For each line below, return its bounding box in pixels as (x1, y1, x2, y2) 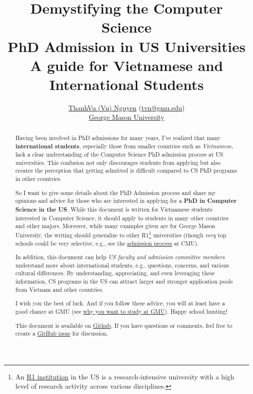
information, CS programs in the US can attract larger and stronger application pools (15, 277, 233, 286)
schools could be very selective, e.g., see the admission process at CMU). (15, 239, 199, 247)
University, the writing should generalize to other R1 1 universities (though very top (15, 229, 226, 239)
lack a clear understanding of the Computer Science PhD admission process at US (15, 150, 223, 159)
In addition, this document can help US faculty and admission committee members (15, 253, 225, 261)
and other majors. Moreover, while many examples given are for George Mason (15, 222, 216, 230)
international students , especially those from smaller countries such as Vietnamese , (15, 142, 234, 150)
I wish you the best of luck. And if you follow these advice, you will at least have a (15, 299, 225, 307)
